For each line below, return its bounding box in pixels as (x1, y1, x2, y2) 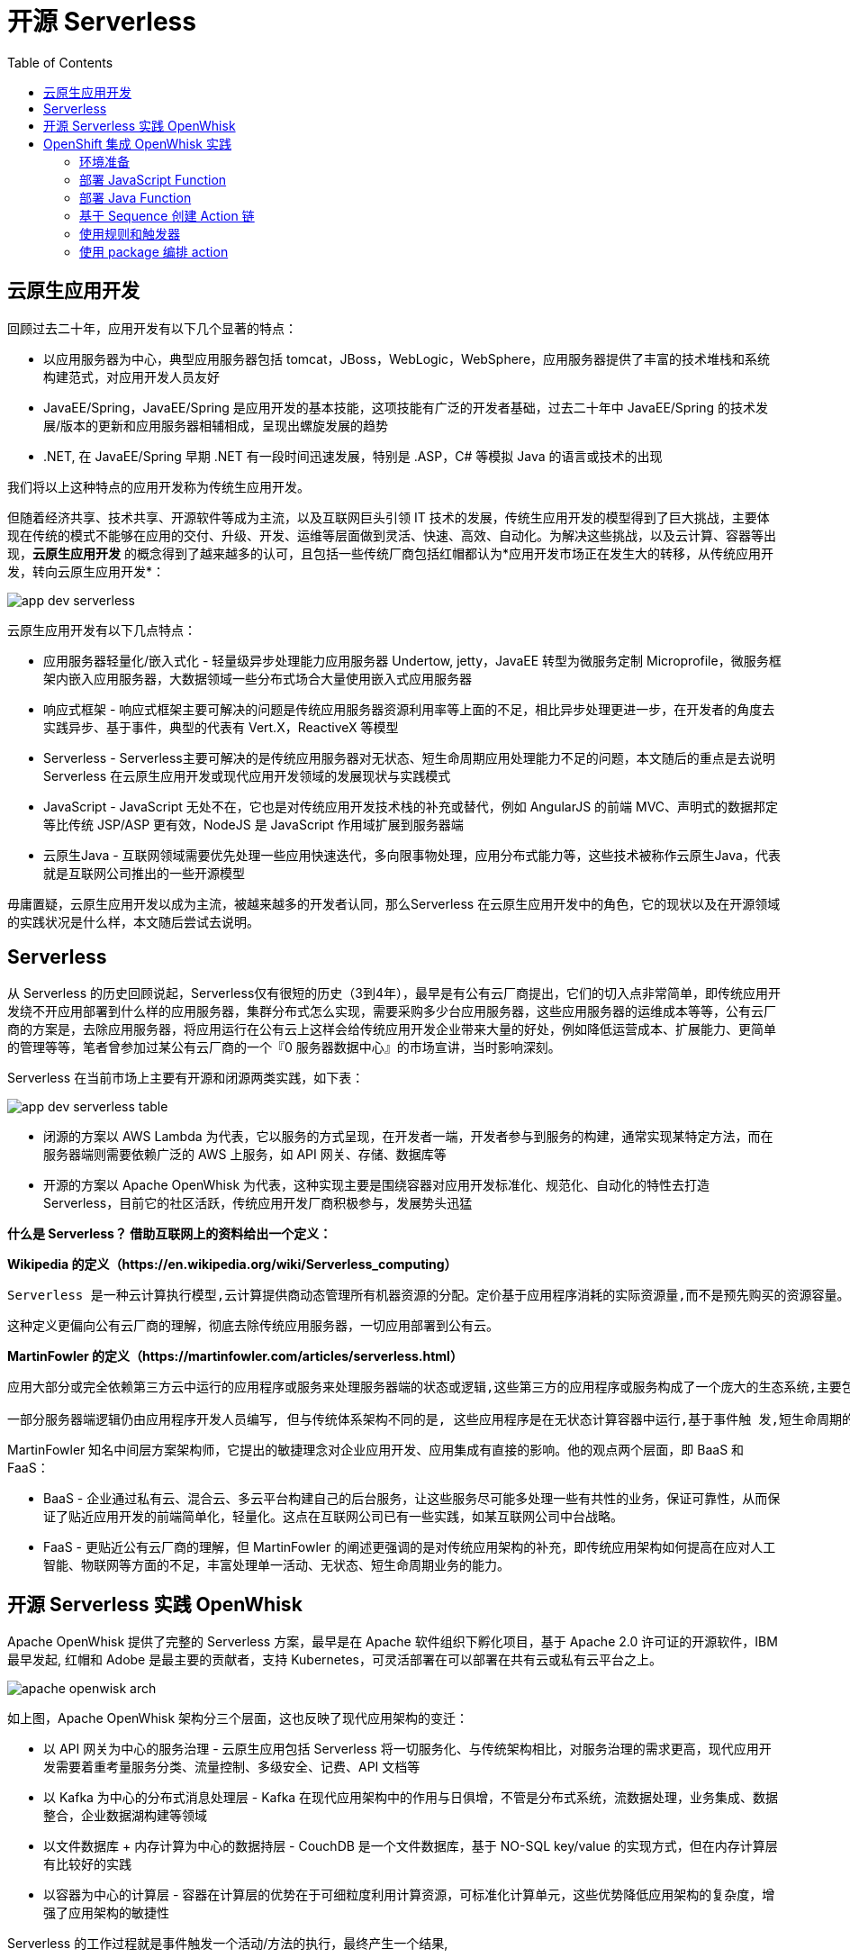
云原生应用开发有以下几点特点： (7, 621, 196, 638)
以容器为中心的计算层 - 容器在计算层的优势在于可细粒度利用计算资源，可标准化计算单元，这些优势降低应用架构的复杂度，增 (43, 1887, 775, 1903)
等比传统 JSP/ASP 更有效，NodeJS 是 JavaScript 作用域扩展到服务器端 (43, 816, 464, 832)
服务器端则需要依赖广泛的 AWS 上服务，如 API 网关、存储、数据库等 (43, 1147, 447, 1163)
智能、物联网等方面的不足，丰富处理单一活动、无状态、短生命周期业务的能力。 (43, 1557, 510, 1573)
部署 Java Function (79, 189, 192, 205)
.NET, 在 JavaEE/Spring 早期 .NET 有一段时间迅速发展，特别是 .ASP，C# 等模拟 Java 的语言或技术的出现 (43, 448, 663, 464)
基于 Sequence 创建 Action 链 (79, 207, 255, 223)
